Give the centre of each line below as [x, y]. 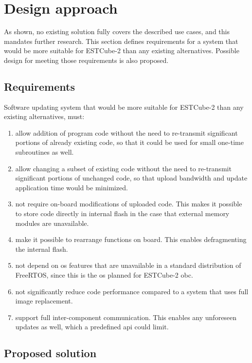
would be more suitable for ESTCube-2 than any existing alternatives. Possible [122, 50]
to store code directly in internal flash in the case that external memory [122, 213]
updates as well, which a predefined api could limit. [92, 327]
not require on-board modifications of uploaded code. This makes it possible [129, 204]
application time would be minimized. [72, 187]
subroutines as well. [45, 152]
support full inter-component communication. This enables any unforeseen [126, 317]
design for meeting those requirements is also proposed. [86, 60]
